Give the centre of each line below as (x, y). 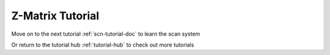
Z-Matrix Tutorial (55, 16)
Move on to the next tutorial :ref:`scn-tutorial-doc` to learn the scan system (106, 34)
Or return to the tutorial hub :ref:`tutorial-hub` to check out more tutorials (103, 45)
